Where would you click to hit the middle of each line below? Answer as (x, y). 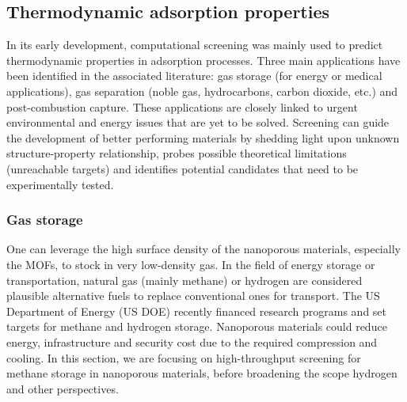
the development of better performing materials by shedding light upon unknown (203, 137)
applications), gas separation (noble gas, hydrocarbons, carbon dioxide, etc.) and (202, 91)
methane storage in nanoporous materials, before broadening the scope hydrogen (202, 373)
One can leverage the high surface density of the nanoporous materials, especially (203, 249)
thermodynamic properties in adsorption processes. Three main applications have (203, 60)
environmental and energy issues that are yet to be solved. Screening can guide (198, 122)
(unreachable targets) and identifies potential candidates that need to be (183, 168)
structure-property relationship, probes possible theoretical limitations (177, 153)
